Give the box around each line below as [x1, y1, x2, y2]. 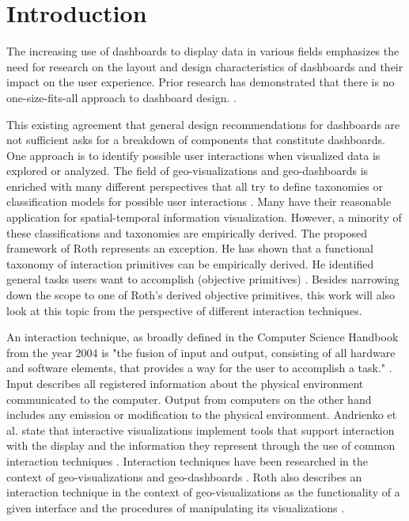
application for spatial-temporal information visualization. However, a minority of [6, 209, 402, 226]
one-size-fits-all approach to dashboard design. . [6, 89, 237, 105]
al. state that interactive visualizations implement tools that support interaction [6, 421, 395, 438]
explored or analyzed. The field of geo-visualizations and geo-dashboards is [6, 162, 369, 179]
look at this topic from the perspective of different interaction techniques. [6, 302, 362, 318]
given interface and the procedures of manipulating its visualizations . [6, 499, 345, 515]
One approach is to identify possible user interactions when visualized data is [6, 146, 381, 163]
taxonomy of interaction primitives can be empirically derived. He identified [6, 255, 374, 272]
